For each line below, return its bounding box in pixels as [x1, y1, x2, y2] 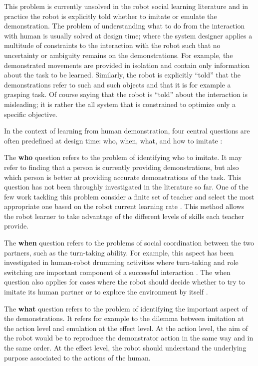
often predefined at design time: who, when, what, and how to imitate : [4, 135, 223, 145]
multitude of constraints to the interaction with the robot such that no [4, 40, 221, 50]
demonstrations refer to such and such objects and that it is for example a [4, 79, 231, 89]
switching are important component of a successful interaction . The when [4, 266, 231, 277]
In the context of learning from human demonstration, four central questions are [4, 125, 250, 136]
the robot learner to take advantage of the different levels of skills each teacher [4, 210, 245, 221]
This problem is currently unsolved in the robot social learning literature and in [4, 1, 249, 11]
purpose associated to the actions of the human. [4, 352, 151, 362]
